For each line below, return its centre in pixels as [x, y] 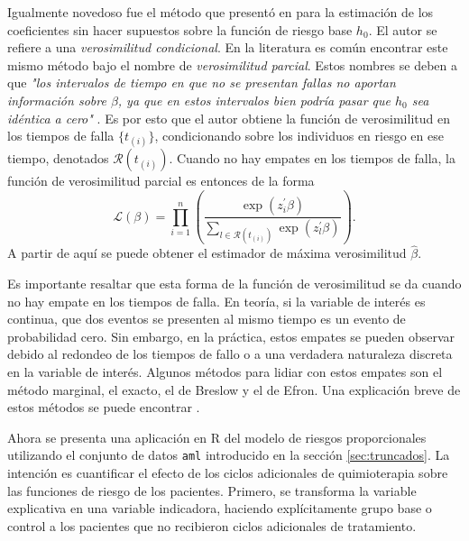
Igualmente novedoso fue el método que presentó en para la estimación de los [221, 12]
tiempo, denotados [58, 158]
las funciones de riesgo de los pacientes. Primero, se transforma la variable [212, 490]
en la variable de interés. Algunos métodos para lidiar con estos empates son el [225, 372]
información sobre [57, 100]
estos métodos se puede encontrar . [104, 407]
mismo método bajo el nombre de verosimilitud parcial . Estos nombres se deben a [232, 64]
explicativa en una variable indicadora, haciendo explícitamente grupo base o [220, 508]
